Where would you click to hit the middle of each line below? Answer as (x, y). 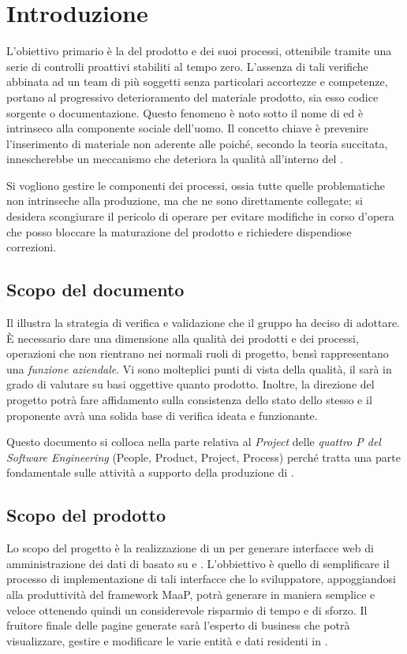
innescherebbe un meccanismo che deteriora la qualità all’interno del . (175, 159)
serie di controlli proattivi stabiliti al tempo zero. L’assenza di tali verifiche (187, 66)
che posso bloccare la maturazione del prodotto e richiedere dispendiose (179, 231)
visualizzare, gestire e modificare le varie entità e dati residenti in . (167, 640)
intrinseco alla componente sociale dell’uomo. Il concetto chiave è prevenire (187, 128)
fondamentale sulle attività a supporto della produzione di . (150, 472)
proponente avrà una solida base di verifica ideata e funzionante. (162, 415)
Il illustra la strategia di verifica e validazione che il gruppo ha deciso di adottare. (203, 323)
